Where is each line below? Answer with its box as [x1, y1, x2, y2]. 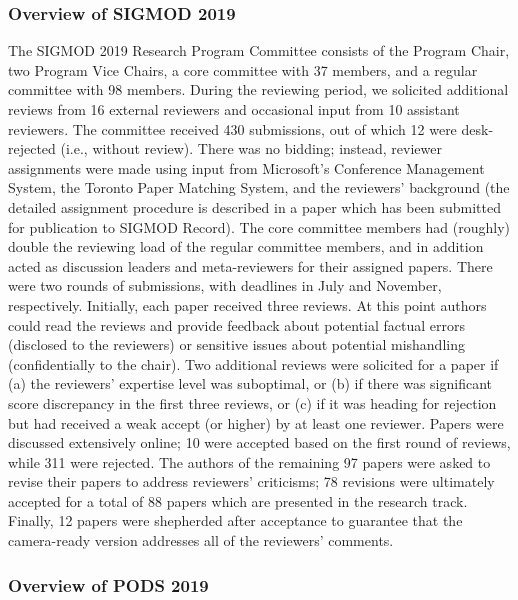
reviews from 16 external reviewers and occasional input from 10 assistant [8, 99, 460, 119]
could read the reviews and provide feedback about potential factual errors [8, 314, 465, 335]
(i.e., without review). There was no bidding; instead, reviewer [60, 138, 442, 159]
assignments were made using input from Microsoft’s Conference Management [8, 157, 485, 178]
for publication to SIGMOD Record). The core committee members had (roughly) [8, 216, 511, 237]
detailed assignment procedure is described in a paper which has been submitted [8, 196, 501, 217]
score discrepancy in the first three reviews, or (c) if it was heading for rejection [8, 392, 497, 413]
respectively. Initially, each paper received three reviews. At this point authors [8, 294, 487, 315]
